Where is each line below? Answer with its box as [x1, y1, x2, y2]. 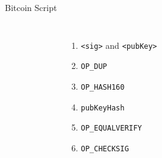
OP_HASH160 [80, 82, 125, 92]
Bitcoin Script [5, 1, 57, 13]
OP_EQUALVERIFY [80, 124, 143, 133]
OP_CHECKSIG [80, 144, 129, 153]
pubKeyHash [80, 103, 125, 112]
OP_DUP [80, 62, 107, 71]
